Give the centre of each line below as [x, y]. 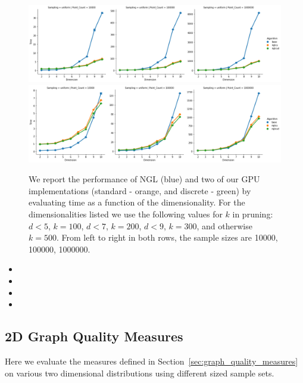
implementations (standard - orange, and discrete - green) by [140, 190]
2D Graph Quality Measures [94, 336]
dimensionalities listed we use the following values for [126, 214]
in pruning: [253, 214]
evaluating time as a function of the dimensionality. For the [137, 202]
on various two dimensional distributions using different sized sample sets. [140, 373]
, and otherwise [224, 225]
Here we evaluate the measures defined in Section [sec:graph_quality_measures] [151, 361]
